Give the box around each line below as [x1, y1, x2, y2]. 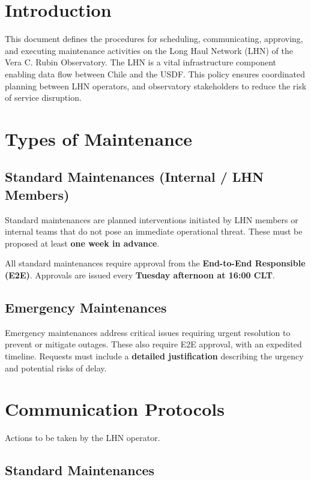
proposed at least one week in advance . [5, 236, 160, 249]
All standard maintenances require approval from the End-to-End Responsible [5, 257, 306, 269]
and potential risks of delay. [5, 361, 107, 374]
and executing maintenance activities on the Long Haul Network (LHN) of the [5, 44, 293, 56]
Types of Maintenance [5, 126, 193, 151]
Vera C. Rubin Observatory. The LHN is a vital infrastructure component [5, 56, 276, 68]
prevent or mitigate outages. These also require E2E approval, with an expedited [5, 338, 302, 350]
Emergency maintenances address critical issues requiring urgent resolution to [5, 326, 291, 338]
